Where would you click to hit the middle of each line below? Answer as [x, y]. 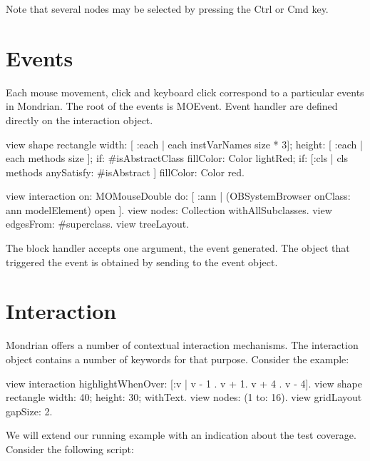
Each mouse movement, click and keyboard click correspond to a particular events [185, 92]
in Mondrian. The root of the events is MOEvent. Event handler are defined [172, 106]
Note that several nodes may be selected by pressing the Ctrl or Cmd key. [167, 9]
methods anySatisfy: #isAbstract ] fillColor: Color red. [125, 172]
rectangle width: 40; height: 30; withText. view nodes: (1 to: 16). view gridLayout [184, 397]
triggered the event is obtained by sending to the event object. [142, 262]
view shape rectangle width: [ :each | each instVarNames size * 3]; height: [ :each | [184, 144]
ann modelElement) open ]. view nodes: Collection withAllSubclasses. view [169, 209]
